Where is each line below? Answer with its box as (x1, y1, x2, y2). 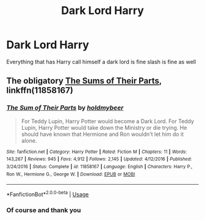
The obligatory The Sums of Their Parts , (6, 76, 162, 86)
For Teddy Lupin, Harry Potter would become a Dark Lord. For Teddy (21, 117, 194, 125)
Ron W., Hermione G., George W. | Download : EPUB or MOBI (6, 171, 135, 177)
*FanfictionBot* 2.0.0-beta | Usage (6, 190, 89, 198)
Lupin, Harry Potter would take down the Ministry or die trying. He (21, 124, 187, 131)
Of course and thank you (6, 205, 81, 214)
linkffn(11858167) (6, 85, 73, 96)
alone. (21, 137, 37, 144)
